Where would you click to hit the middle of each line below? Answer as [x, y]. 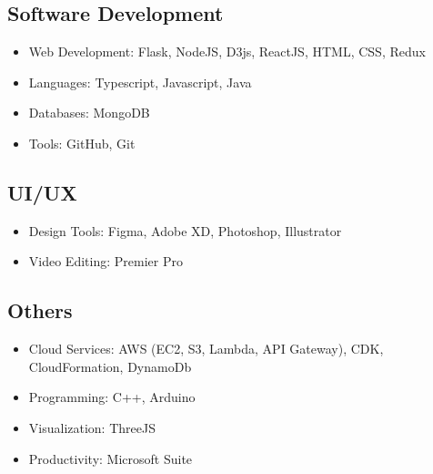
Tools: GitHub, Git [82, 143]
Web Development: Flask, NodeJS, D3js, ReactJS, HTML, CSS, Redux [227, 52]
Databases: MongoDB [89, 113]
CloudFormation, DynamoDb [110, 366]
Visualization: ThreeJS [92, 427]
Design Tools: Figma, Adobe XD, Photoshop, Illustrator [185, 230]
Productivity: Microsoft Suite [111, 458]
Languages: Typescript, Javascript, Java [140, 82]
